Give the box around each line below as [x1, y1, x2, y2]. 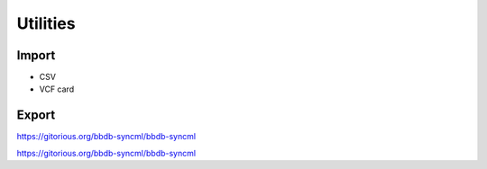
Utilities [16, 13, 76, 33]
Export [16, 108, 56, 123]
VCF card [39, 84, 75, 94]
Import [16, 48, 56, 63]
